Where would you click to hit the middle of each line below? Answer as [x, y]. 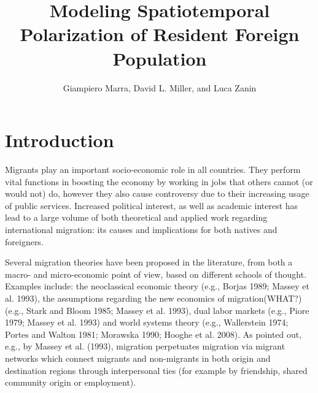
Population [160, 58]
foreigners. [24, 241]
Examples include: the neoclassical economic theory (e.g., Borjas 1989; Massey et [157, 286]
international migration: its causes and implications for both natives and [141, 229]
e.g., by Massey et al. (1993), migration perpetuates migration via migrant [145, 346]
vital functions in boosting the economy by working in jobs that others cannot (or [159, 181]
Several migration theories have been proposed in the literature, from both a [149, 262]
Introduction [60, 140]
